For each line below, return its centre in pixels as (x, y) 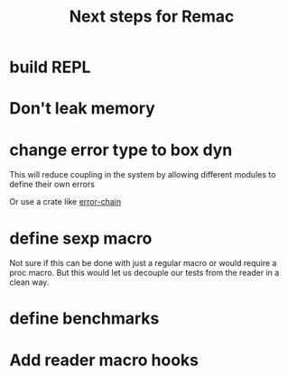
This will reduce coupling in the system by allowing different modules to (143, 175)
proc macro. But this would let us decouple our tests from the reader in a (144, 273)
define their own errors (52, 184)
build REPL (50, 67)
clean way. (29, 282)
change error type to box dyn (121, 150)
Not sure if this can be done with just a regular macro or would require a (143, 263)
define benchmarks (84, 319)
